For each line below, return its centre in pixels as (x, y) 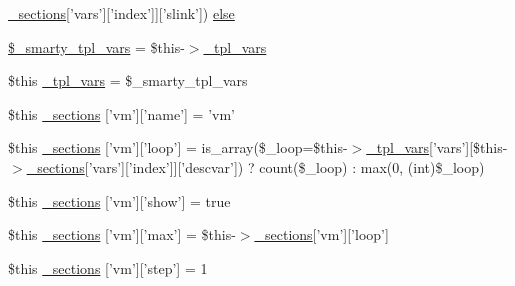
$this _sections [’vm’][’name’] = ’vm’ (121, 113)
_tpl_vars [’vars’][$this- (437, 147)
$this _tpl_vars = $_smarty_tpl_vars (128, 80)
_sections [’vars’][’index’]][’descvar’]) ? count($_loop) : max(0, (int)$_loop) (255, 166)
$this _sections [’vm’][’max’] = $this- (122, 234)
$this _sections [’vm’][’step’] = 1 (108, 267)
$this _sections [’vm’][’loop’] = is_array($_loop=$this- (178, 147)
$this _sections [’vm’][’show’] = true (119, 200)
